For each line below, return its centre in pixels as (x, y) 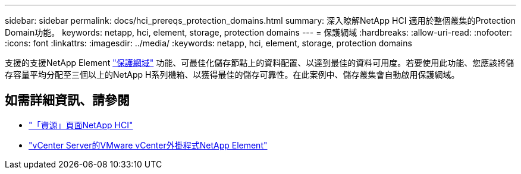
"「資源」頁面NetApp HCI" (81, 125)
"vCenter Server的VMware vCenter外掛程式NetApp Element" (148, 145)
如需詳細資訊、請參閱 (67, 100)
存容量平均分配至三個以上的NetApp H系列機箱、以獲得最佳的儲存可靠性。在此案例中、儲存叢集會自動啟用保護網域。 (232, 75)
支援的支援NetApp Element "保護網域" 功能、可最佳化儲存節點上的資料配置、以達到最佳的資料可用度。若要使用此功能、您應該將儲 (260, 63)
